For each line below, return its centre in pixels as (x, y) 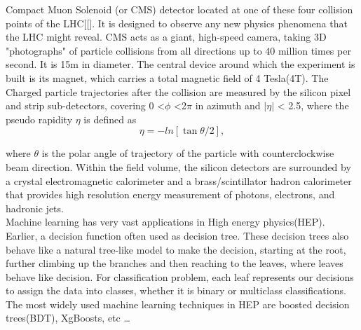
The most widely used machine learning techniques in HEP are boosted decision (178, 304)
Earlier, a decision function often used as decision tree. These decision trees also (177, 235)
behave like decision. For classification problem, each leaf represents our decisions (180, 276)
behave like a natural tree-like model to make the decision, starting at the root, (176, 249)
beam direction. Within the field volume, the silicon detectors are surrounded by (178, 166)
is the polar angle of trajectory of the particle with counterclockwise (188, 153)
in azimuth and (228, 105)
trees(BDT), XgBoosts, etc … (68, 318)
